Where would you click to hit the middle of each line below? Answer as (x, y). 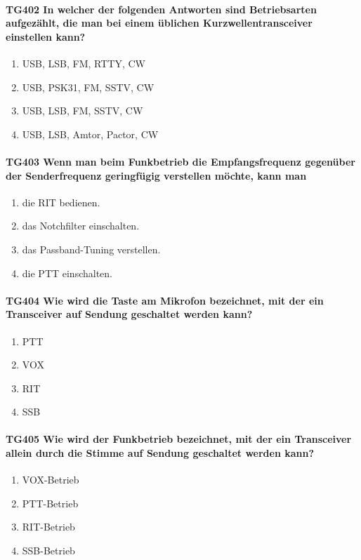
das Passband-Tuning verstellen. (91, 249)
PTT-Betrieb (50, 503)
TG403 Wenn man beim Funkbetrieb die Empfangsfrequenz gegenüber (180, 161)
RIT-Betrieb (48, 527)
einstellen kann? (46, 36)
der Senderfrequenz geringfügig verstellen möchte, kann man (156, 175)
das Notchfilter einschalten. (81, 226)
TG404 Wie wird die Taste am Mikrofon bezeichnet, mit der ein (165, 300)
